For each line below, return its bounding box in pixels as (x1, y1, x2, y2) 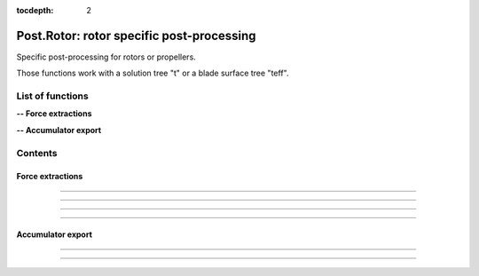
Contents (16, 146, 58, 159)
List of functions (16, 90, 89, 102)
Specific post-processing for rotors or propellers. (16, 51, 197, 62)
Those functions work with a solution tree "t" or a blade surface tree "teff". (16, 67, 289, 79)
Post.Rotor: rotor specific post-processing (16, 28, 256, 43)
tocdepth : (16, 5, 54, 15)
